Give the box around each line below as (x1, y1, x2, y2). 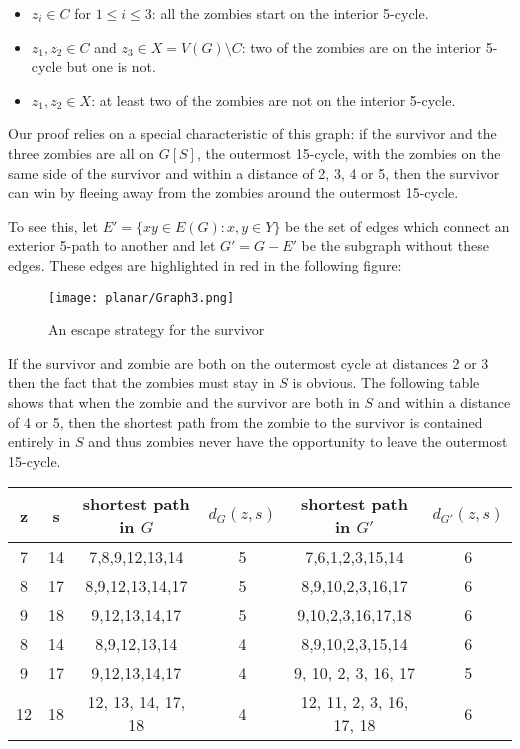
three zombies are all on (8, 142, 154, 163)
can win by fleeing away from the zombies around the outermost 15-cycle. (8, 182, 459, 203)
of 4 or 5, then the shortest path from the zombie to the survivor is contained (8, 411, 483, 432)
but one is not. (66, 56, 156, 77)
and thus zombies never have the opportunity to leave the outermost (88, 431, 508, 452)
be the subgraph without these (301, 235, 489, 256)
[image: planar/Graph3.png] (48, 290, 235, 305)
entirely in (8, 431, 71, 452)
